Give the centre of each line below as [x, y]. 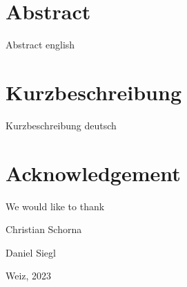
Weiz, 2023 [29, 276]
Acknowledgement [93, 173]
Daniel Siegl [31, 252]
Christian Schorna [44, 229]
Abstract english [40, 45]
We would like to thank [55, 206]
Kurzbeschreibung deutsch [61, 125]
